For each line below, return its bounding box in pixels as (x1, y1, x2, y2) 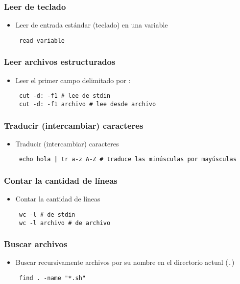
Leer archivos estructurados (4, 56, 116, 68)
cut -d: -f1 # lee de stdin (19, 92, 111, 100)
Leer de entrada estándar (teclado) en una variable (15, 20, 168, 30)
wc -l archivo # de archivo (19, 219, 111, 227)
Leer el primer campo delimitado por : (15, 75, 131, 85)
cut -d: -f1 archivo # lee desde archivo (19, 100, 156, 108)
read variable (19, 37, 65, 44)
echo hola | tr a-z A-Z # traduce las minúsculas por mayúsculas (19, 156, 237, 163)
